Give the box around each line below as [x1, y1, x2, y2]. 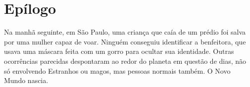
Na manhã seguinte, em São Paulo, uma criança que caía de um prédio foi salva [4, 27, 246, 37]
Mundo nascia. [4, 75, 49, 86]
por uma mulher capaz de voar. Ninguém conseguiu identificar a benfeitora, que [4, 36, 246, 46]
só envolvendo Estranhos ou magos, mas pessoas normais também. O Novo [4, 65, 231, 76]
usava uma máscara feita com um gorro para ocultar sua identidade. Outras [4, 46, 234, 56]
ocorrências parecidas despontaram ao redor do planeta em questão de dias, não [4, 55, 247, 66]
